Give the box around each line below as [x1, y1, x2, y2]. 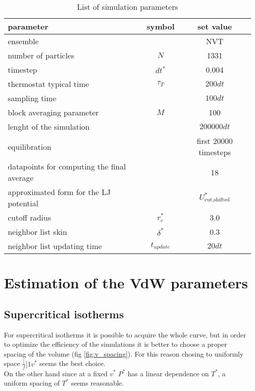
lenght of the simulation [8, 121, 90, 132]
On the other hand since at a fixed [4, 368, 108, 378]
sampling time [8, 92, 56, 104]
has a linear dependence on [127, 368, 209, 378]
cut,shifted [204, 197, 230, 203]
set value [197, 21, 232, 32]
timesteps [198, 146, 231, 158]
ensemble [8, 35, 39, 47]
